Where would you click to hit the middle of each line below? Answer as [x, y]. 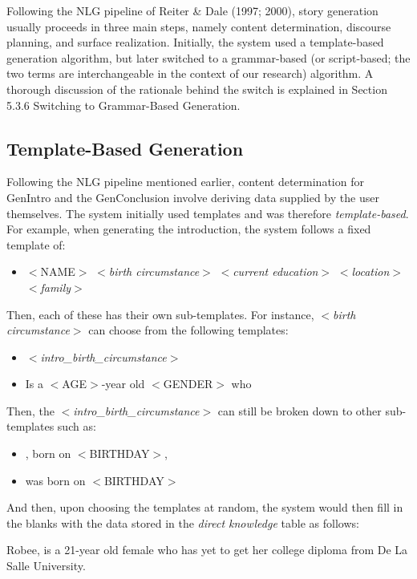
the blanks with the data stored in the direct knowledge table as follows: [183, 522]
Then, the [30, 410]
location [370, 271]
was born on [55, 480]
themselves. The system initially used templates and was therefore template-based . [208, 213]
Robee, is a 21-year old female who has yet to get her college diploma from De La [207, 550]
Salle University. [46, 566]
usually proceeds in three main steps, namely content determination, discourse [199, 26]
